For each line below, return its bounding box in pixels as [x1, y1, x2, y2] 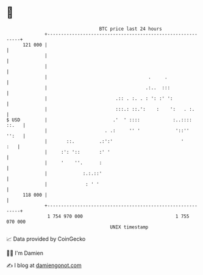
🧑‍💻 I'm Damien [6, 249, 44, 257]
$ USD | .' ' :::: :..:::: [6, 116, 192, 123]
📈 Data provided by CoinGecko [6, 235, 86, 243]
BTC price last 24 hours [99, 26, 163, 32]
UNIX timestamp [110, 224, 149, 230]
